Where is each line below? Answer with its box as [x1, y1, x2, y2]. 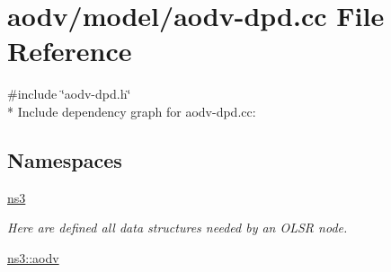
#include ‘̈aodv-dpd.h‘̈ [7, 84, 131, 103]
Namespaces [7, 145, 122, 173]
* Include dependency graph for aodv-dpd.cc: [7, 101, 256, 120]
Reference [7, 32, 132, 69]
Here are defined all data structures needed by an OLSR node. [7, 218, 348, 237]
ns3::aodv [7, 248, 59, 267]
